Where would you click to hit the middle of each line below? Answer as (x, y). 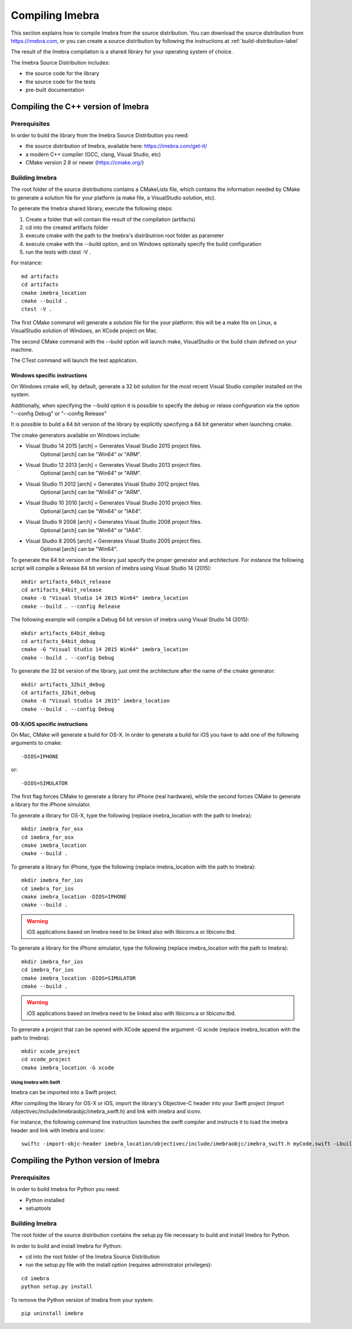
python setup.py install (57, 1287)
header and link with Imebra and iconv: (58, 1130)
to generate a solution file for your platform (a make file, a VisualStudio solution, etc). (114, 197)
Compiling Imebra (55, 15)
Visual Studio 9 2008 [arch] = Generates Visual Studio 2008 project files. (114, 522)
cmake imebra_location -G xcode (68, 1068)
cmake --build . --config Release (71, 606)
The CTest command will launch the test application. (74, 361)
